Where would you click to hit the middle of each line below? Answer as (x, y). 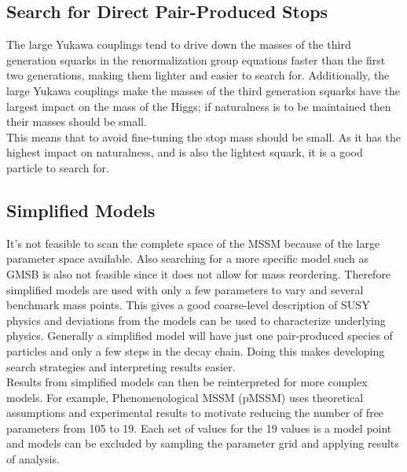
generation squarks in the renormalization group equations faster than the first (196, 59)
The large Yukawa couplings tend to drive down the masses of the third (179, 44)
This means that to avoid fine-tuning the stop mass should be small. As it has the (203, 136)
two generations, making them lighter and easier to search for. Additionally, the (198, 75)
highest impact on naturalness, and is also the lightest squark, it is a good (185, 152)
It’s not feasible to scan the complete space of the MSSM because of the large (193, 243)
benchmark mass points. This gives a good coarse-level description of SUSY (188, 305)
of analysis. (33, 459)
